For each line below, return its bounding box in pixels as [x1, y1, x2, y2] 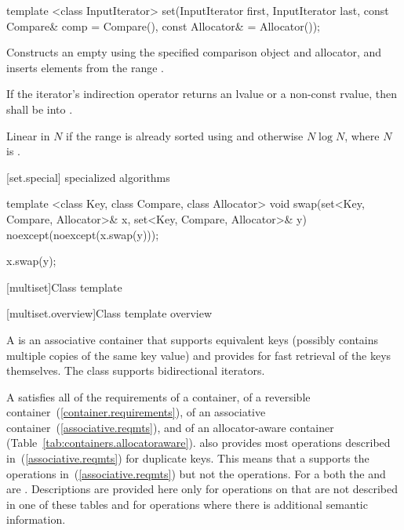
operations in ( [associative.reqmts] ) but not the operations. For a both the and [6, 465, 386, 481]
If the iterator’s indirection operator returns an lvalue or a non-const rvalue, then [6, 85, 398, 102]
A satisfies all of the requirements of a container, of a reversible [6, 388, 311, 405]
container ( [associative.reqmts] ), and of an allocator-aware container [6, 419, 334, 435]
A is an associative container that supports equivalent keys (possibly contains [6, 331, 379, 347]
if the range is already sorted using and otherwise [66, 127, 304, 143]
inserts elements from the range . [6, 59, 164, 75]
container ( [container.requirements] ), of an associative [6, 404, 266, 420]
